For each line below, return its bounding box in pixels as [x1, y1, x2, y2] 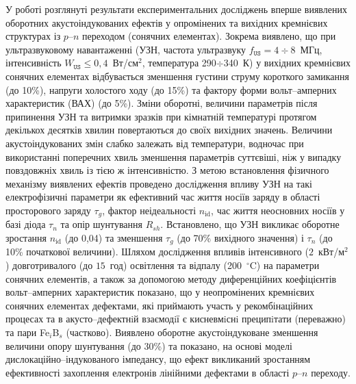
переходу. [311, 365, 351, 379]
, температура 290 [142, 55, 216, 70]
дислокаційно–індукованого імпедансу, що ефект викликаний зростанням [5, 352, 311, 366]
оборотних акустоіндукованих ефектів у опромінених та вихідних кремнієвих [5, 15, 328, 29]
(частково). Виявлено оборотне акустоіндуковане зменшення [66, 324, 318, 339]
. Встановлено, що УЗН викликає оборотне [160, 217, 340, 231]
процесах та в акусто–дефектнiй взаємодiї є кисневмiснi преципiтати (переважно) [5, 311, 346, 326]
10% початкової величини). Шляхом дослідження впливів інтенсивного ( [5, 244, 309, 259]
